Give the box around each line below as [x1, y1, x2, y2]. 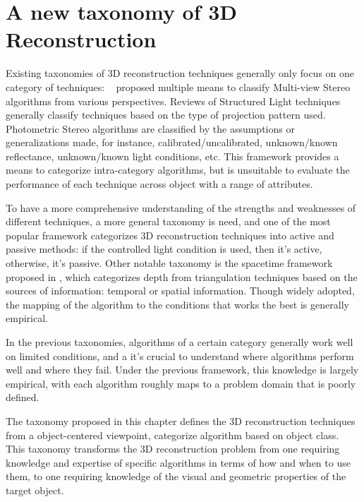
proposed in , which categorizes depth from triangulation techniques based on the [6, 269, 358, 284]
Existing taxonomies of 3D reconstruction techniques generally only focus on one [6, 66, 355, 80]
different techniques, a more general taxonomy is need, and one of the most [6, 214, 331, 229]
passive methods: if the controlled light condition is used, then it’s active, [6, 241, 322, 256]
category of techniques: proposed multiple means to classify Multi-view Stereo [6, 79, 351, 94]
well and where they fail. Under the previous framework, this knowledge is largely [6, 362, 359, 377]
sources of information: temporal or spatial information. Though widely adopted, [6, 283, 355, 298]
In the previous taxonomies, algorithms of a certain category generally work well [6, 335, 353, 349]
